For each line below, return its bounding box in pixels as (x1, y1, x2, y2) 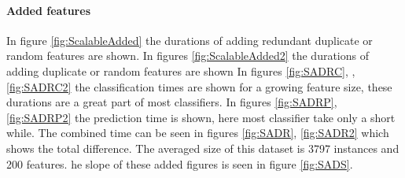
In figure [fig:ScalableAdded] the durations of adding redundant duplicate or (6, 32, 373, 48)
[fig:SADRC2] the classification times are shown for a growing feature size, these (6, 78, 392, 95)
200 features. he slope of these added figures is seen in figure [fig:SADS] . (6, 155, 353, 172)
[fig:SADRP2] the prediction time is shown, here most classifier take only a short (6, 109, 396, 125)
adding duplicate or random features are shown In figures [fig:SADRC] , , (6, 62, 355, 79)
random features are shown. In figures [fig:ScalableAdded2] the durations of (6, 47, 370, 64)
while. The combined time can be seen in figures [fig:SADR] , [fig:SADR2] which (6, 124, 389, 141)
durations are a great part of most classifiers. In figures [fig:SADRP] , (6, 94, 337, 110)
